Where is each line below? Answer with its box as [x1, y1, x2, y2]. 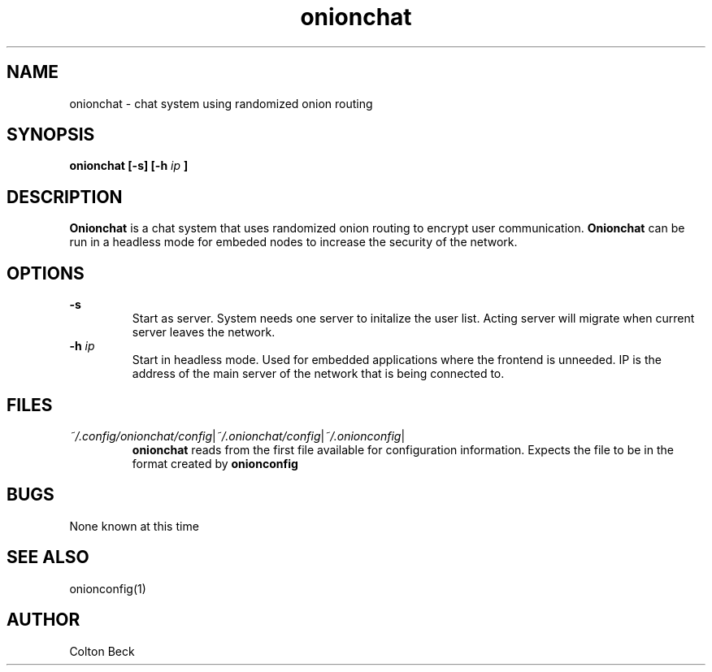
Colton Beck [69, 644, 135, 658]
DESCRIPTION [7, 186, 123, 207]
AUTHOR [7, 609, 80, 631]
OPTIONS [7, 262, 85, 284]
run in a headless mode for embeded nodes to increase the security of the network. [69, 235, 518, 249]
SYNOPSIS [7, 124, 95, 145]
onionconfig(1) [69, 581, 146, 596]
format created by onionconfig [132, 456, 298, 470]
